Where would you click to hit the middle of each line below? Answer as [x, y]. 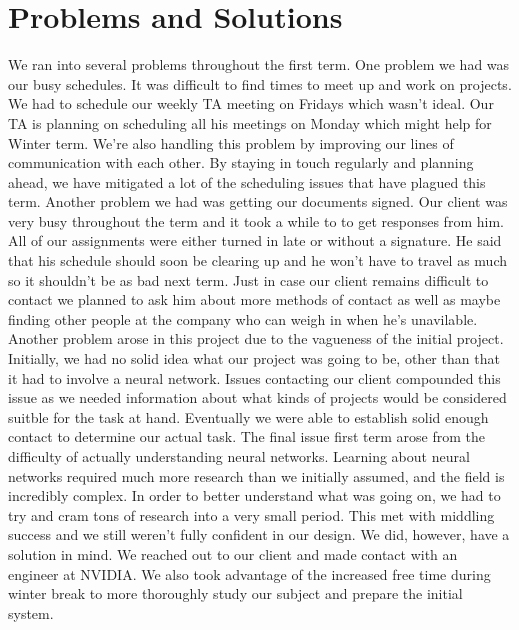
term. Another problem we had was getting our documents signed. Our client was [258, 201]
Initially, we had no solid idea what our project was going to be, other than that [254, 358]
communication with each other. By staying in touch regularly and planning [241, 162]
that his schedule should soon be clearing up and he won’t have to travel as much [257, 260]
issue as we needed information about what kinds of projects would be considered [257, 397]
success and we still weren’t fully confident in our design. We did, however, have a [259, 534]
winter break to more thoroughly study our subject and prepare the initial [235, 593]
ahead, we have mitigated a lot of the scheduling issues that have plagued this [247, 181]
